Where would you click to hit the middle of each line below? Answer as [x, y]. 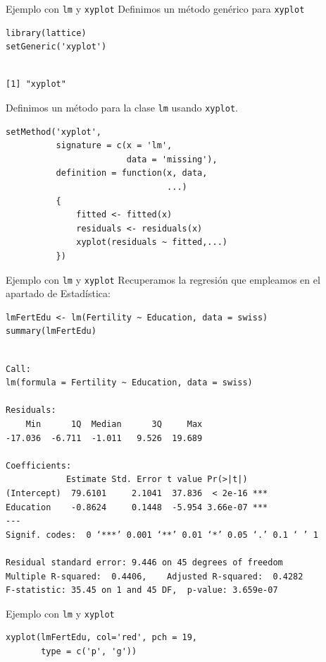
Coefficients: [39, 465]
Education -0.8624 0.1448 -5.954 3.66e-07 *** [137, 507]
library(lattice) [46, 33]
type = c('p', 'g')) [89, 651]
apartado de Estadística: [58, 293]
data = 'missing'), [172, 159]
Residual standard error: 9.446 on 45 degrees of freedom [144, 562]
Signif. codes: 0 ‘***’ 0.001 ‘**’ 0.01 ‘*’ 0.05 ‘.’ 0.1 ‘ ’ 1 [162, 535]
